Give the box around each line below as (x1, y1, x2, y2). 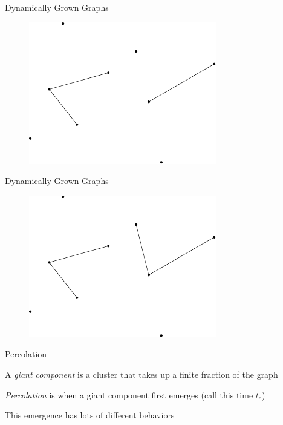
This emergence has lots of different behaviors (5, 409, 175, 421)
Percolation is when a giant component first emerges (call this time (5, 388, 253, 401)
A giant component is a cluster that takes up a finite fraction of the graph (5, 367, 278, 380)
